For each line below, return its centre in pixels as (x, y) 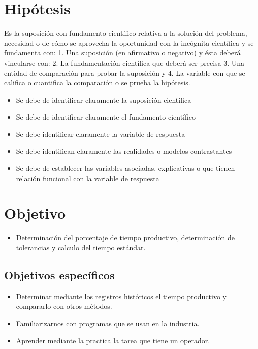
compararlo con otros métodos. (64, 306)
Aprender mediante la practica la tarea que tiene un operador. (113, 340)
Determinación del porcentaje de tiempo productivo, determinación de (125, 237)
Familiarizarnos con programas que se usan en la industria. (108, 323)
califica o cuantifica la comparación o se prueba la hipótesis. (97, 83)
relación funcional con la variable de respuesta (88, 178)
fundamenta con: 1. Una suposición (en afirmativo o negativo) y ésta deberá (122, 53)
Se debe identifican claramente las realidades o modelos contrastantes (124, 151)
